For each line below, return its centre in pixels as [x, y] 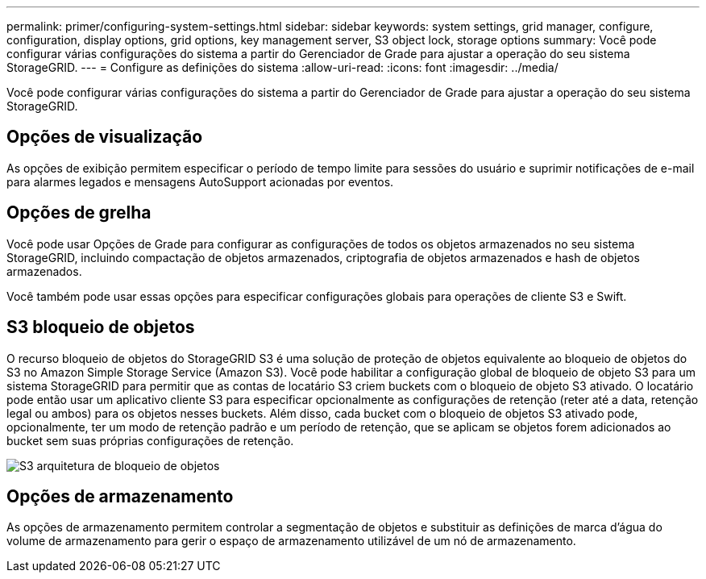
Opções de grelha [79, 213]
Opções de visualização [105, 137]
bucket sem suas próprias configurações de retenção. [150, 440]
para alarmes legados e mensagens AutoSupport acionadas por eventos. [200, 181]
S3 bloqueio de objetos [101, 327]
